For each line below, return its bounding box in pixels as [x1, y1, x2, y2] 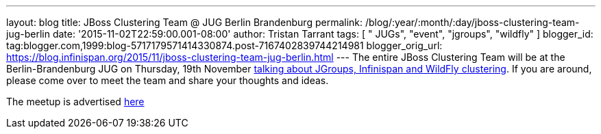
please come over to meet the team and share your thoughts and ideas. [6, 75, 329, 86]
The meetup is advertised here [6, 96, 145, 107]
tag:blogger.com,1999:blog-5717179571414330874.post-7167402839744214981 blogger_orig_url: [6, 40, 443, 51]
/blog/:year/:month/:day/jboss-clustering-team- [365, 16, 580, 28]
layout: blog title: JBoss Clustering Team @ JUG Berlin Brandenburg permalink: [6, 16, 363, 28]
